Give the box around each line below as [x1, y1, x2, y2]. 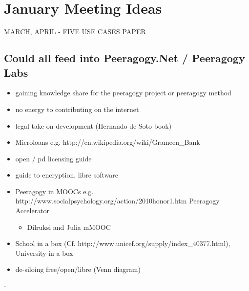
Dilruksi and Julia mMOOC [27, 222, 111, 232]
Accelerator [15, 205, 50, 216]
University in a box [15, 247, 73, 258]
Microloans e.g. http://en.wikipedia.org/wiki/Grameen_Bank [15, 137, 200, 147]
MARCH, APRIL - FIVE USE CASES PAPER [4, 26, 146, 37]
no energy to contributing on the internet [15, 104, 139, 114]
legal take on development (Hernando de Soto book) [15, 120, 172, 131]
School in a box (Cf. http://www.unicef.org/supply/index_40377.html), [15, 238, 230, 248]
